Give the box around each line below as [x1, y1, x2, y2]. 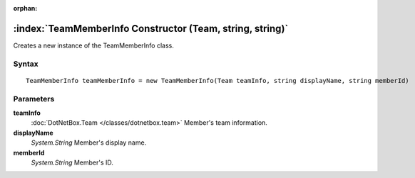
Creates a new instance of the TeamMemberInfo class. [13, 41, 174, 50]
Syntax [13, 59, 39, 69]
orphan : [13, 4, 38, 12]
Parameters [13, 94, 55, 104]
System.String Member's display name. [31, 138, 147, 147]
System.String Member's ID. [31, 158, 114, 167]
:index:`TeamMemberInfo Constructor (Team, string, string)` [13, 22, 289, 35]
